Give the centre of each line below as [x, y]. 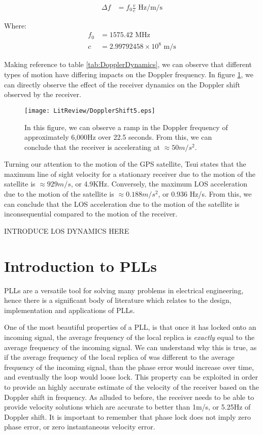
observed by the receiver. [43, 94]
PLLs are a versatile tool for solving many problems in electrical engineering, [124, 290]
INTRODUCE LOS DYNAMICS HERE [67, 230]
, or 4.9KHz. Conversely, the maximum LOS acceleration [159, 184]
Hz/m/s [151, 8]
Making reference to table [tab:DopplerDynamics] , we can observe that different [128, 64]
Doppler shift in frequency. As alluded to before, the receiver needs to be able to [129, 397]
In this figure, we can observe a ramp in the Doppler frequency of [126, 127]
